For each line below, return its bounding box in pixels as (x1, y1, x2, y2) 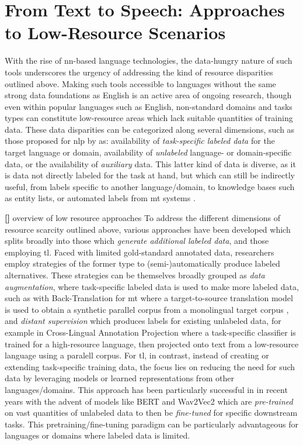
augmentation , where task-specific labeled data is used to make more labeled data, (5, 280, 299, 292)
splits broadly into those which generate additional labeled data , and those (5, 234, 269, 247)
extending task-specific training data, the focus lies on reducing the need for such (5, 360, 295, 372)
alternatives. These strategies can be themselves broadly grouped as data (5, 269, 265, 281)
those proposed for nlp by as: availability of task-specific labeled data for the (5, 134, 275, 147)
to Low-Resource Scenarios (5, 20, 226, 44)
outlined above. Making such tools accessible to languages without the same (5, 77, 276, 89)
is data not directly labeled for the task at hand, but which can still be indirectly (5, 169, 295, 181)
